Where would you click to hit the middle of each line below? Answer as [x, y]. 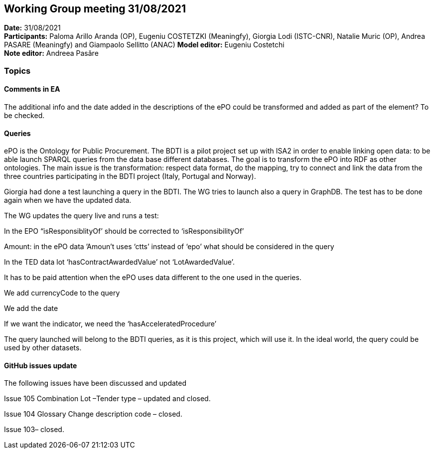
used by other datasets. [43, 348]
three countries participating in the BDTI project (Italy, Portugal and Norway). [130, 176]
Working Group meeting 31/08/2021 [95, 9]
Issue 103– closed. [34, 430]
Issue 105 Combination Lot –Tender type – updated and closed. [107, 399]
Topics [17, 71]
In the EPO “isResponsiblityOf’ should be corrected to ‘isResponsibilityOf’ [124, 231]
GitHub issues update [41, 365]
